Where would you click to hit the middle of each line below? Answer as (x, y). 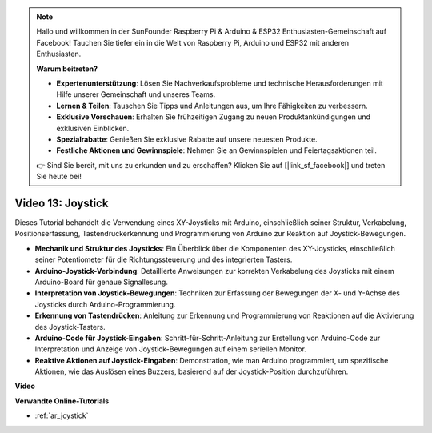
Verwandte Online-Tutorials (62, 401)
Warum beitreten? (67, 69)
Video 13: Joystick (62, 203)
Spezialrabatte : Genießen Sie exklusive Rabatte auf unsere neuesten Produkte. (187, 139)
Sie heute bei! (59, 177)
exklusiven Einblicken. (93, 128)
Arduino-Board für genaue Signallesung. (101, 282)
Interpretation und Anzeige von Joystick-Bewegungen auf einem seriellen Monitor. (171, 349)
